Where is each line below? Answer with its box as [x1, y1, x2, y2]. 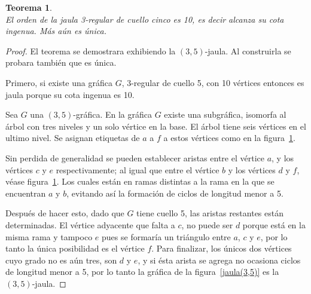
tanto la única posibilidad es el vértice [5, 242, 145, 255]
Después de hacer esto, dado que [5, 207, 124, 219]
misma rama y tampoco [5, 230, 93, 243]
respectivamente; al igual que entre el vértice [56, 163, 219, 176]
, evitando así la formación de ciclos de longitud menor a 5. [66, 186, 283, 199]
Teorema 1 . [5, 1, 52, 13]
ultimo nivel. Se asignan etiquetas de [5, 131, 140, 144]
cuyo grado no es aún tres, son [5, 253, 117, 266]
